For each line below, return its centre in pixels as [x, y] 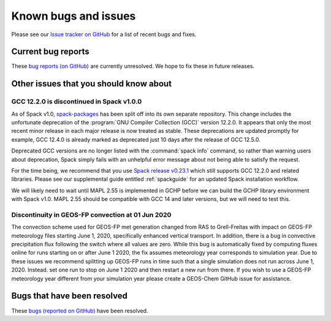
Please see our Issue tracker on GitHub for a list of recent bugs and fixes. [104, 34]
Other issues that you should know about [91, 84]
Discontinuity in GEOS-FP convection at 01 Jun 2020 [91, 214]
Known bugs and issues [74, 16]
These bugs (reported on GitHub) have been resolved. [80, 311]
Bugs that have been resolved [70, 296]
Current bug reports [51, 52]
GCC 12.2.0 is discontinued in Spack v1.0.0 [77, 102]
